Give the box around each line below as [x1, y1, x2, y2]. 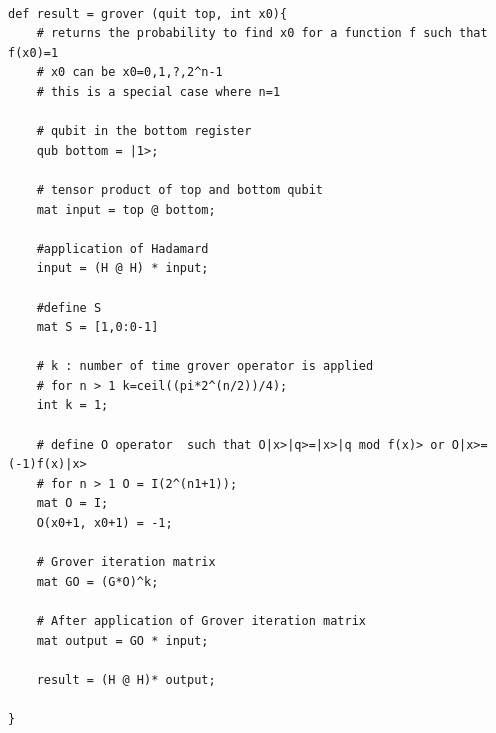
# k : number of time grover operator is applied [36, 359, 374, 374]
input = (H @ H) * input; [36, 261, 209, 276]
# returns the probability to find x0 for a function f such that [36, 26, 488, 41]
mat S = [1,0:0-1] [36, 320, 159, 335]
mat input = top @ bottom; [36, 202, 216, 217]
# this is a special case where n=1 [36, 84, 281, 99]
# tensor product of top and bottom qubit [36, 182, 323, 197]
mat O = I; [36, 496, 109, 511]
